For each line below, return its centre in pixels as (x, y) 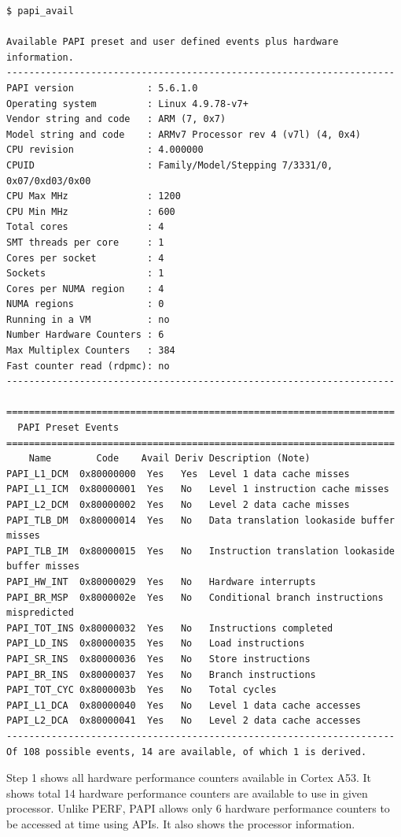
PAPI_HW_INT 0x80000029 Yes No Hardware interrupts (161, 581)
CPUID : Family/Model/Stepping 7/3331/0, (170, 165)
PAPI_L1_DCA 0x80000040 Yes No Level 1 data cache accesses (184, 705)
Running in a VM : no (88, 319)
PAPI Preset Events (68, 428)
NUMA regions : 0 (85, 304)
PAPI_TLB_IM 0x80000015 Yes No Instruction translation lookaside (200, 551)
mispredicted (40, 613)
